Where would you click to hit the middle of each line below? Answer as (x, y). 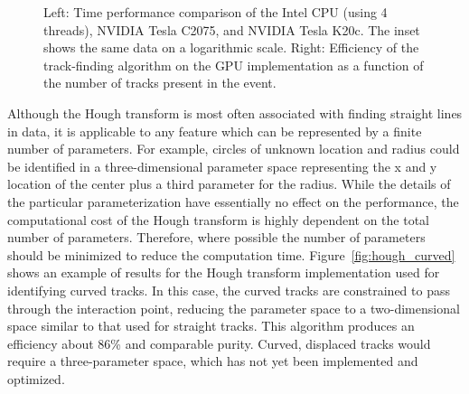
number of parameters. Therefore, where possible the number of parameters (216, 237)
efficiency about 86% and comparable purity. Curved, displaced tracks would (219, 343)
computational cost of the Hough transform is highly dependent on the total (219, 219)
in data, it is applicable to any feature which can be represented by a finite (215, 131)
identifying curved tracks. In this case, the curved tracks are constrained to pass (229, 290)
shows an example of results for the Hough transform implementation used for (224, 272)
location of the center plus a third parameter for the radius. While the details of (229, 184)
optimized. (36, 378)
